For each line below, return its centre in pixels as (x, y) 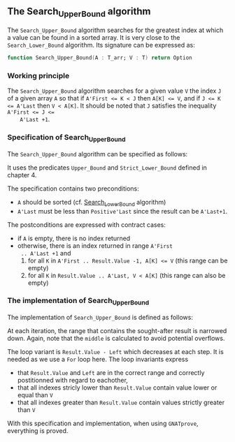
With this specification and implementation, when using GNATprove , (103, 423)
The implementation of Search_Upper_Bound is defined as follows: (100, 318)
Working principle (38, 75)
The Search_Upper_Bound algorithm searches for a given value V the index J (114, 91)
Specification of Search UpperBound (66, 138)
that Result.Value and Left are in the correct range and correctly (111, 373)
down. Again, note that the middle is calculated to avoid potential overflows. (116, 339)
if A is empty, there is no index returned (74, 238)
